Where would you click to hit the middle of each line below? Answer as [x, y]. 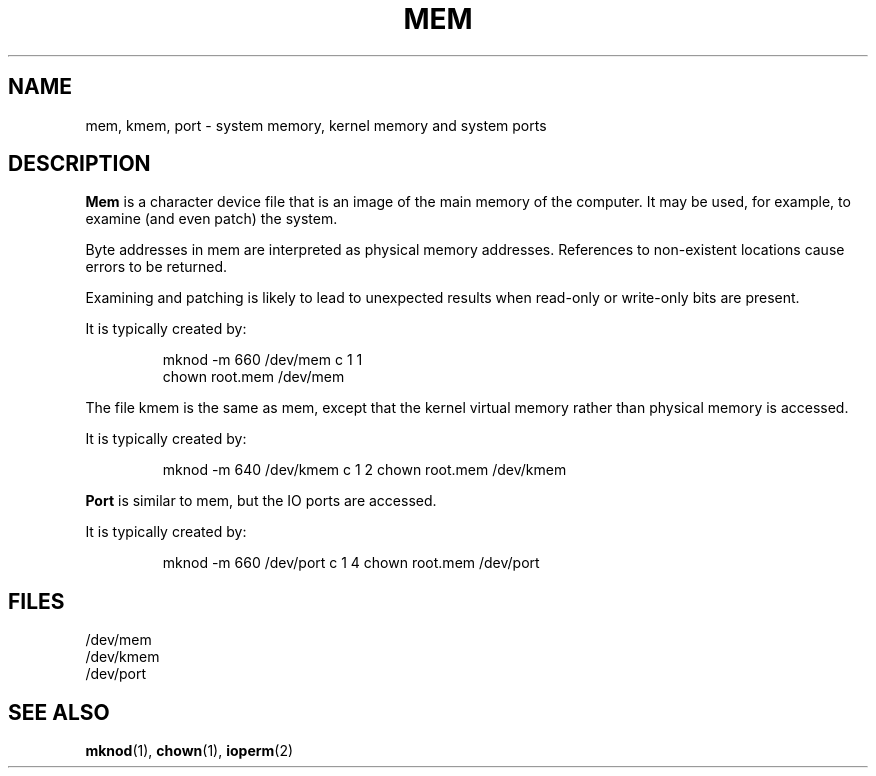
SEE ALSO [59, 712]
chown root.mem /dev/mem [253, 377]
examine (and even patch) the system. [211, 219]
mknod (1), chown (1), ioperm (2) [189, 751]
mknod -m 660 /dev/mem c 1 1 [262, 360]
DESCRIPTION [79, 164]
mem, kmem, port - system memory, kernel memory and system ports [316, 125]
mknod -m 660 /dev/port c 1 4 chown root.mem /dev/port [351, 563]
